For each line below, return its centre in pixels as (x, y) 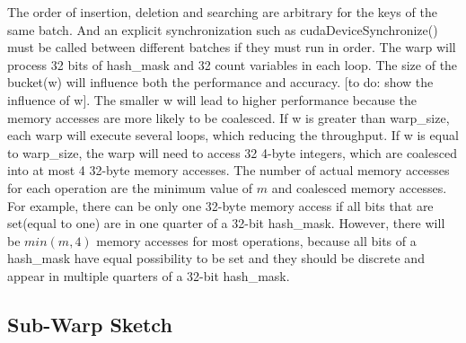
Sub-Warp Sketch (90, 324)
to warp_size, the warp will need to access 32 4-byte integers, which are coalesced (232, 152)
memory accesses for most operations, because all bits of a (256, 240)
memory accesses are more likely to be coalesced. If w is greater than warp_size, (229, 117)
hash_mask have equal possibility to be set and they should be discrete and (216, 258)
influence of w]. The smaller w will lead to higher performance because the (212, 99)
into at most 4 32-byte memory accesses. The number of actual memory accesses (229, 170)
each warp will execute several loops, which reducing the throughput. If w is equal (233, 135)
